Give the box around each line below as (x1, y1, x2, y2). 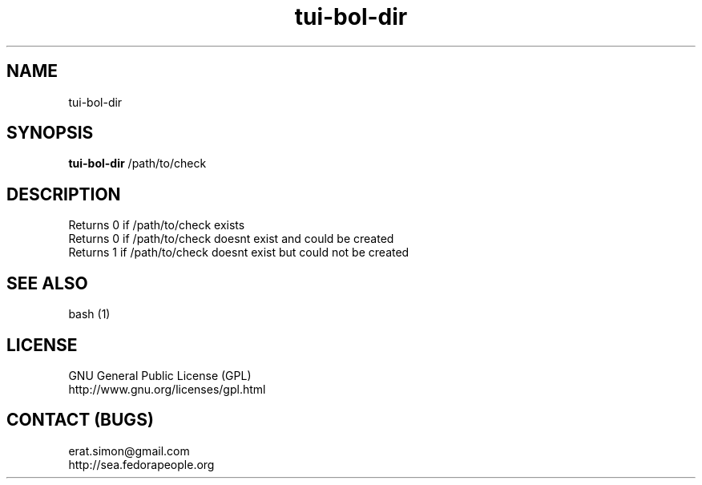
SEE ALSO (6, 273, 88, 293)
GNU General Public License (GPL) (68, 368, 252, 382)
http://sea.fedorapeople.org (68, 457, 215, 471)
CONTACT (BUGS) (6, 410, 154, 430)
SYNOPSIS (6, 123, 94, 143)
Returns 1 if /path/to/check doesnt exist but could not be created (68, 245, 409, 260)
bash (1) (68, 307, 111, 321)
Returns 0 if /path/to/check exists (68, 218, 245, 232)
